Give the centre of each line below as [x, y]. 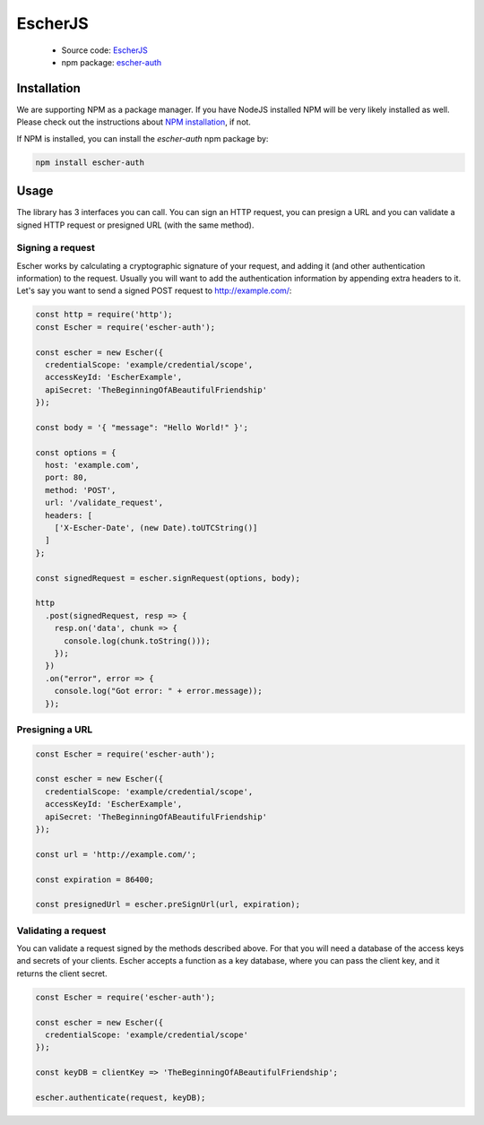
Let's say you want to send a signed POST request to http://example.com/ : [154, 290]
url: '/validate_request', [104, 503]
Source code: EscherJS [104, 50]
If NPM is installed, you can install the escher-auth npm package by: [143, 138]
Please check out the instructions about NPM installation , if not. [134, 122]
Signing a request [56, 248]
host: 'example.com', [93, 465]
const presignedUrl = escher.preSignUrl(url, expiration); [168, 904]
